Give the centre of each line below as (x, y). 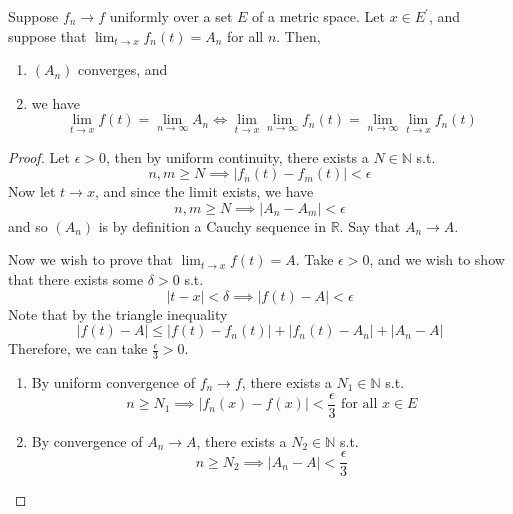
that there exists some (76, 278)
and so (28, 225)
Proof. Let (39, 156)
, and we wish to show (437, 259)
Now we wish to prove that (90, 259)
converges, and (123, 69)
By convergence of (87, 440)
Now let (32, 191)
